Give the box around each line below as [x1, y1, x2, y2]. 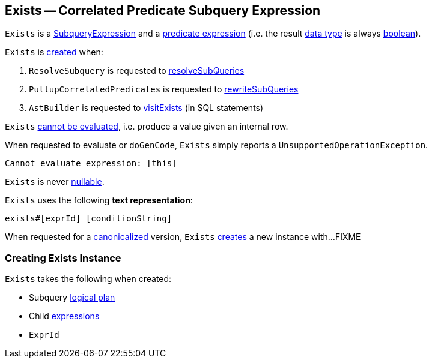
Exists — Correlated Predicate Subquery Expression [5, 3, 321, 18]
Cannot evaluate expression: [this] [5, 158, 177, 169]
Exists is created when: [5, 47, 103, 58]
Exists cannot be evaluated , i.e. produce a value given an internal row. [5, 121, 288, 132]
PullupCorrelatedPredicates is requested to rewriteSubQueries [29, 84, 299, 95]
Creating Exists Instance [5, 251, 121, 264]
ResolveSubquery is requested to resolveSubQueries [29, 65, 245, 76]
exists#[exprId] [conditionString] [5, 214, 172, 224]
